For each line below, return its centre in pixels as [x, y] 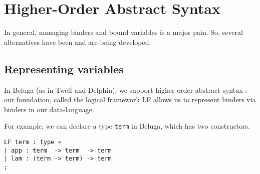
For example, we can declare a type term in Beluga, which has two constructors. [127, 126]
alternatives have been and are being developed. [78, 42]
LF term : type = [33, 142]
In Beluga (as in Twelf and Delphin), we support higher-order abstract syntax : [126, 89]
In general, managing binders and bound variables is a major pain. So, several [123, 32]
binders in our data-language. [49, 109]
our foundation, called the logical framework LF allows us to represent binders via [130, 99]
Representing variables [64, 69]
